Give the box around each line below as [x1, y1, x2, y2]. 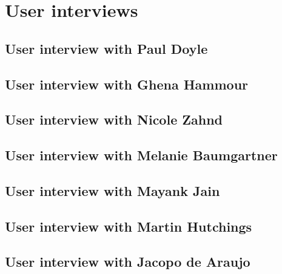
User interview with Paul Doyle [5, 39, 208, 57]
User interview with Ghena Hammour [5, 74, 249, 93]
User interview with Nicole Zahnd [5, 110, 223, 129]
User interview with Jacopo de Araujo [5, 252, 250, 271]
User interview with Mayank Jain [5, 181, 220, 200]
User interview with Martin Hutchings [5, 217, 252, 235]
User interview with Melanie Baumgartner [5, 146, 278, 165]
